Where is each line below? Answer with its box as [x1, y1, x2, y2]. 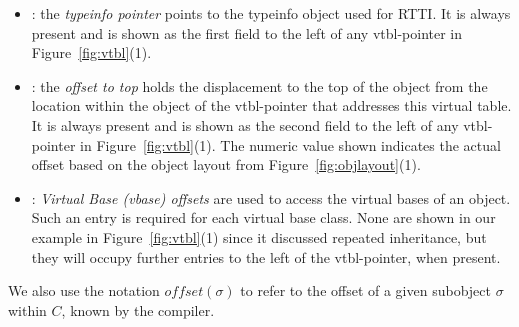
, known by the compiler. [61, 299, 215, 320]
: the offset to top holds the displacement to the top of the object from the [31, 75, 488, 96]
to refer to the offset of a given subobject [240, 280, 491, 301]
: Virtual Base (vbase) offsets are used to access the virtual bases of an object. [31, 187, 511, 208]
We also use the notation [8, 280, 160, 301]
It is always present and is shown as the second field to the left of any [31, 114, 459, 135]
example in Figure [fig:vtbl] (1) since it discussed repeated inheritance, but [31, 226, 487, 247]
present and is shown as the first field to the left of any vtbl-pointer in [31, 22, 463, 43]
